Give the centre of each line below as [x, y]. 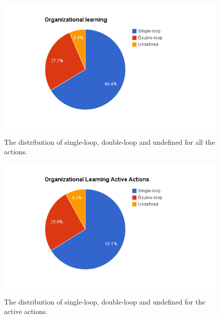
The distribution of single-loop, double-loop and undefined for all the [109, 142]
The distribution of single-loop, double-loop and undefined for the [105, 301]
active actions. [26, 311]
